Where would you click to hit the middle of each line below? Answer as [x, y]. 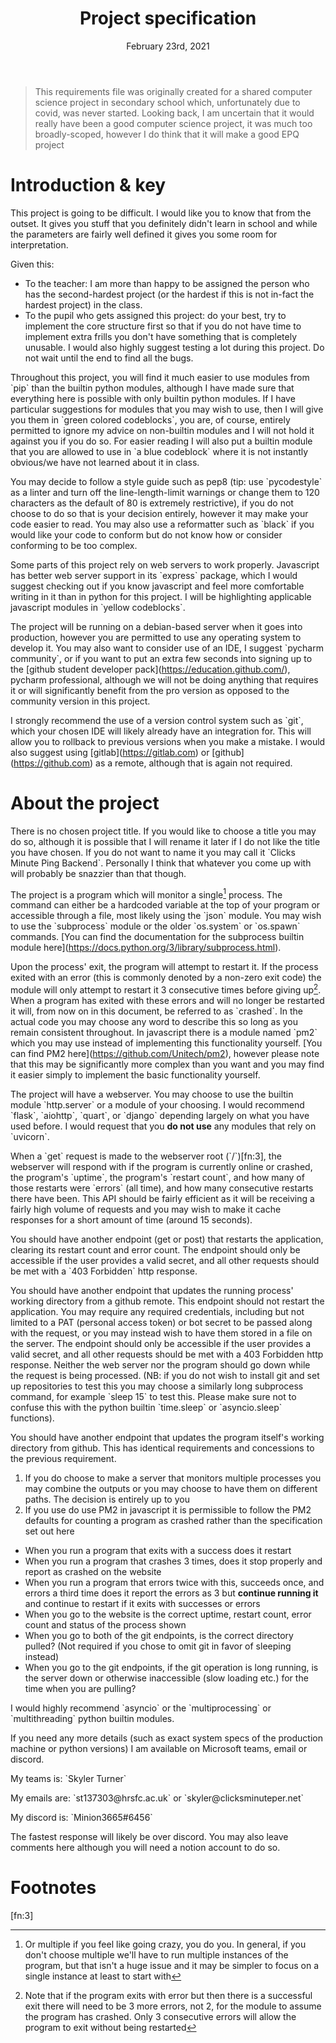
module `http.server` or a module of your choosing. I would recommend [157, 1105]
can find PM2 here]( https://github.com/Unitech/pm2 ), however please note [165, 1054]
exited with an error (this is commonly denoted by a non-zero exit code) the [166, 978]
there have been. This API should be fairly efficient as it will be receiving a [162, 1199]
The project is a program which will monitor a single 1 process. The [146, 894]
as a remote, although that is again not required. [194, 763]
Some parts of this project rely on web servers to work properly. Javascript [165, 564]
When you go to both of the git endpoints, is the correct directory [159, 1636]
